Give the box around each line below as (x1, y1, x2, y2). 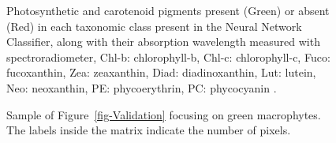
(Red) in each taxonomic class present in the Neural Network (6, 17, 302, 34)
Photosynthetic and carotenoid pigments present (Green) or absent (6, 2, 330, 18)
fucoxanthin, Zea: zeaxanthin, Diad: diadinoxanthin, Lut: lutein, (6, 64, 316, 81)
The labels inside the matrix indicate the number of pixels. (6, 122, 291, 138)
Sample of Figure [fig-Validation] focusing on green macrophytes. (6, 106, 321, 122)
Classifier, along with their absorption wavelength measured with (6, 33, 320, 50)
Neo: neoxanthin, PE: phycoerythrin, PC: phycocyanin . (6, 79, 277, 96)
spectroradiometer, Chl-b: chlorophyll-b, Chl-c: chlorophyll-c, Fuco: (6, 48, 330, 65)
